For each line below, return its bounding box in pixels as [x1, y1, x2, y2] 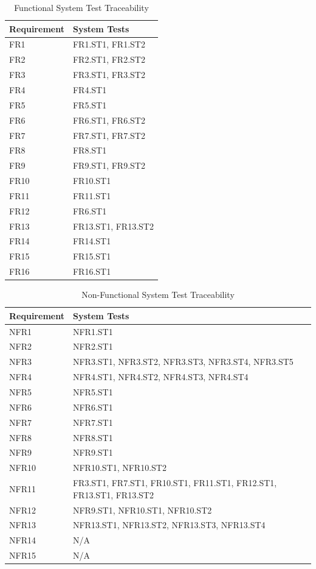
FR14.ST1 [72, 235, 111, 247]
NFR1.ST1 [72, 325, 113, 338]
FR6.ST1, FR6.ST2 [72, 113, 145, 126]
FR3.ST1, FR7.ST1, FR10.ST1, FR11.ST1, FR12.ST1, [72, 476, 277, 489]
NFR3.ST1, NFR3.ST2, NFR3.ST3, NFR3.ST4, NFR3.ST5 [72, 355, 294, 368]
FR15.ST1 [72, 250, 111, 263]
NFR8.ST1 [72, 431, 113, 444]
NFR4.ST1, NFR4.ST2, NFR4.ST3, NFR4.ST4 [72, 370, 249, 383]
